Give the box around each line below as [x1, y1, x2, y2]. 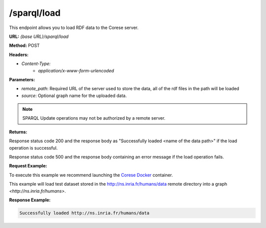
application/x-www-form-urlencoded [38, 67, 114, 73]
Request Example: [9, 163, 47, 169]
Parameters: [9, 76, 35, 82]
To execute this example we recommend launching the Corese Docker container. [9, 172, 173, 178]
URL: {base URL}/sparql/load [9, 33, 69, 39]
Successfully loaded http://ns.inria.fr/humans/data [19, 210, 150, 216]
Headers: [9, 52, 29, 58]
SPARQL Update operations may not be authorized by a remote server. [22, 115, 166, 121]
